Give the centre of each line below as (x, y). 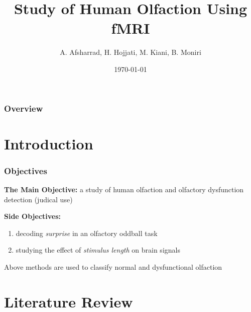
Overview (24, 108)
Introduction (49, 143)
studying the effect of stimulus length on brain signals (98, 250)
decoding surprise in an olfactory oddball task (87, 233)
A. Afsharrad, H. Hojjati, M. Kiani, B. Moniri (131, 52)
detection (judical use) (38, 199)
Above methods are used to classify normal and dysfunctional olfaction (113, 266)
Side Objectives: (33, 216)
